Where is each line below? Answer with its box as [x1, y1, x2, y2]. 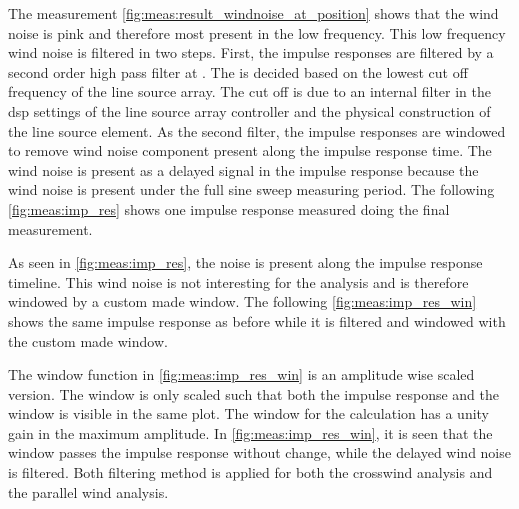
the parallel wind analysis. [8, 481, 169, 502]
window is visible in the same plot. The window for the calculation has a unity [8, 403, 490, 424]
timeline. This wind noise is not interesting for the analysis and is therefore [8, 271, 469, 292]
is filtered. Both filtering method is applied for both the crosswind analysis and [8, 462, 493, 483]
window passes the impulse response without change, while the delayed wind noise [8, 442, 511, 463]
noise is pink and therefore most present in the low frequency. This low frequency [8, 22, 506, 43]
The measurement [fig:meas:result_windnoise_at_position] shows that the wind [8, 3, 499, 23]
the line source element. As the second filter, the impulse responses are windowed [8, 120, 506, 141]
